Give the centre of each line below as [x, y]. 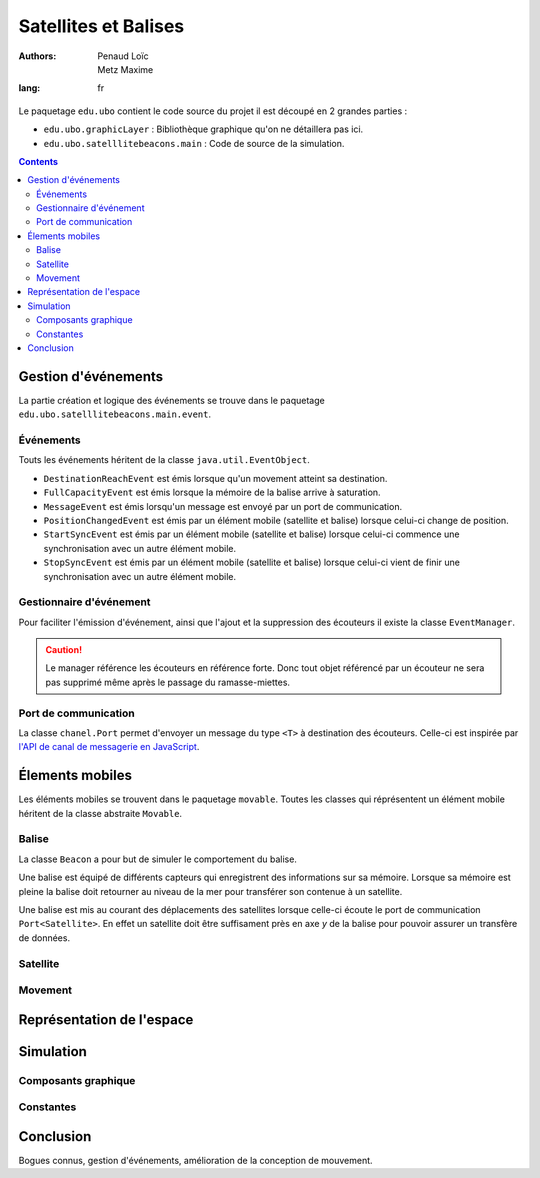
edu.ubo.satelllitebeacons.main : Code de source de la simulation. [194, 143]
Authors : [37, 56]
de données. [44, 937]
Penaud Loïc [123, 56]
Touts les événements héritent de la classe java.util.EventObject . [164, 460]
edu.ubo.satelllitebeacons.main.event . [115, 414]
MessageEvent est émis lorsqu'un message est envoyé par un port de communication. [223, 506]
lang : [29, 88]
